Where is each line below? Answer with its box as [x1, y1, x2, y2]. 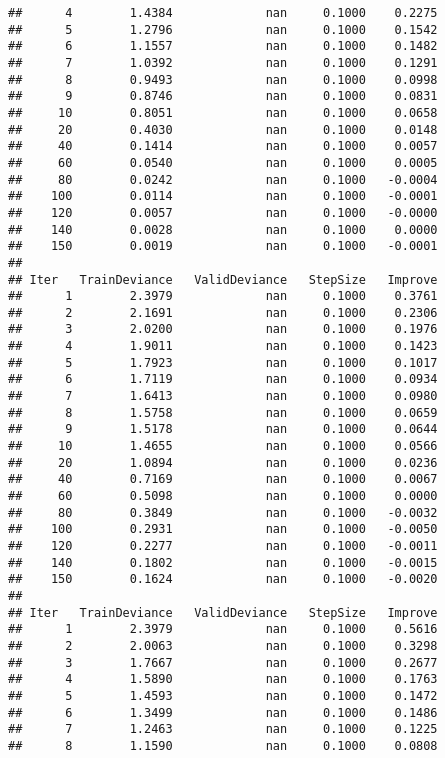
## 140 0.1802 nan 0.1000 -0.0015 [8, 555, 438, 570]
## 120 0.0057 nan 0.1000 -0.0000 [8, 205, 438, 220]
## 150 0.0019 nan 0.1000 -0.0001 [8, 239, 438, 254]
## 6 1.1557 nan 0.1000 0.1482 [8, 39, 438, 54]
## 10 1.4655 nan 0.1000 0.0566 [8, 439, 438, 454]
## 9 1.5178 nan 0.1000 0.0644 [8, 422, 438, 437]
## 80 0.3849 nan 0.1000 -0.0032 [8, 505, 438, 520]
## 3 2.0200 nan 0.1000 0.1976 [8, 322, 438, 337]
